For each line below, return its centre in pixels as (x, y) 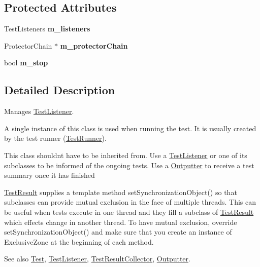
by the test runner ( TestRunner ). (55, 138)
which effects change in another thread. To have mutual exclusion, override (121, 222)
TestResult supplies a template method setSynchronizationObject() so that (121, 192)
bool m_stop (26, 63)
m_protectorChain (94, 45)
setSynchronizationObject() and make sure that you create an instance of (118, 232)
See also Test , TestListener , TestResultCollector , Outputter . (97, 259)
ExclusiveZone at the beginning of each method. (79, 241)
